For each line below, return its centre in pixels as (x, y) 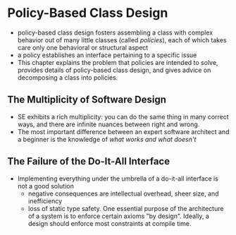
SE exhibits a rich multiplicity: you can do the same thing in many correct (123, 116)
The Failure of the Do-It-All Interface (89, 161)
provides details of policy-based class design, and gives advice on (114, 70)
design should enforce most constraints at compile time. (110, 223)
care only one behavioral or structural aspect (83, 47)
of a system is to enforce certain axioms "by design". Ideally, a (118, 216)
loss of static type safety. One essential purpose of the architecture (126, 208)
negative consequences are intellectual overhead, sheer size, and (124, 193)
